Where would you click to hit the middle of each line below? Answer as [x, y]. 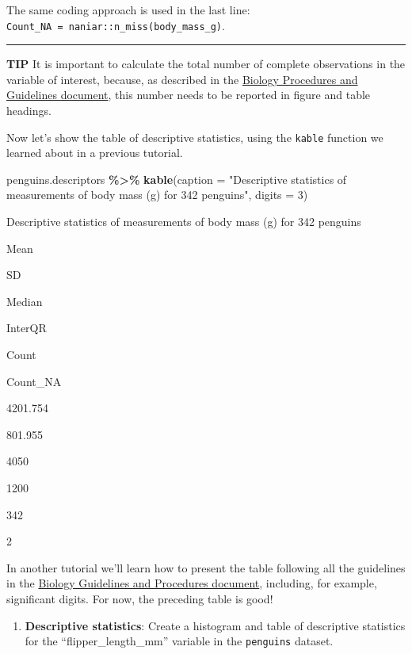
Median [25, 301]
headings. [29, 111]
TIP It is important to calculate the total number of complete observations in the [206, 64]
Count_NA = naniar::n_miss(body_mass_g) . [116, 25]
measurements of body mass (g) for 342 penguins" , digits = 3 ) [157, 195]
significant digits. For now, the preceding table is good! [140, 598]
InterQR [27, 328]
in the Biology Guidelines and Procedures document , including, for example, [192, 583]
